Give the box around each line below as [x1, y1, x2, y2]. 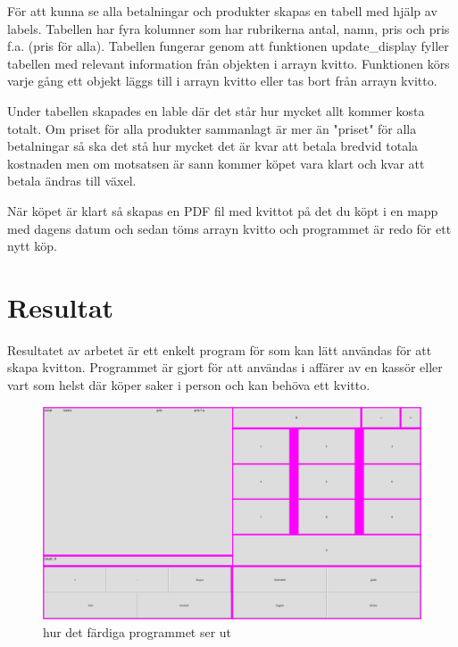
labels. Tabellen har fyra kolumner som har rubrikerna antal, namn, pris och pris [7, 19, 450, 37]
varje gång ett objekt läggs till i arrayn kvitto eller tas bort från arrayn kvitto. [7, 71, 437, 90]
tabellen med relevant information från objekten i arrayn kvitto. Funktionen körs [7, 54, 450, 72]
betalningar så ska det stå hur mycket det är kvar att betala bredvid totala [7, 137, 419, 155]
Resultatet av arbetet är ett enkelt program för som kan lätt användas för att [7, 340, 432, 359]
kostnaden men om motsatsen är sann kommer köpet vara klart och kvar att [7, 153, 425, 172]
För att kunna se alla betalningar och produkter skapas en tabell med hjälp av [7, 2, 437, 20]
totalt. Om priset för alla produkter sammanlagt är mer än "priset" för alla [7, 119, 417, 137]
